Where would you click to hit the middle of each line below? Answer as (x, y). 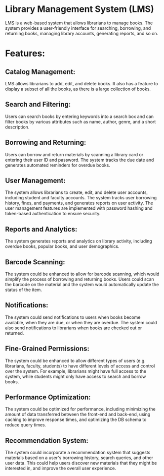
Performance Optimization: (48, 397)
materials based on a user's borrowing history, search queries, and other (79, 458)
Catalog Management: (40, 72)
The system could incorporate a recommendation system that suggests (78, 453)
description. (17, 127)
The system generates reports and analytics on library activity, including (79, 241)
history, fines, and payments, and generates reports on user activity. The (79, 203)
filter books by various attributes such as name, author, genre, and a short (81, 121)
